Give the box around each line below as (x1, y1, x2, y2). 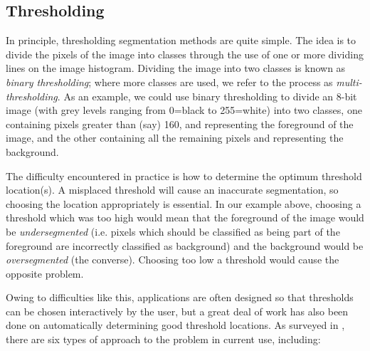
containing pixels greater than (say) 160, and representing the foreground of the (6, 116, 354, 131)
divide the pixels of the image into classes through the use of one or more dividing (6, 46, 364, 61)
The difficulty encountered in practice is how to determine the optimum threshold (6, 168, 362, 183)
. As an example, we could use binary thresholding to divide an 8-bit (57, 88, 357, 103)
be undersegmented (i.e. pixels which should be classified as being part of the (6, 224, 340, 239)
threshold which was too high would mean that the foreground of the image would (6, 210, 364, 225)
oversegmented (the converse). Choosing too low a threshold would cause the (6, 252, 339, 267)
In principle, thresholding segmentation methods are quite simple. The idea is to (6, 33, 356, 48)
